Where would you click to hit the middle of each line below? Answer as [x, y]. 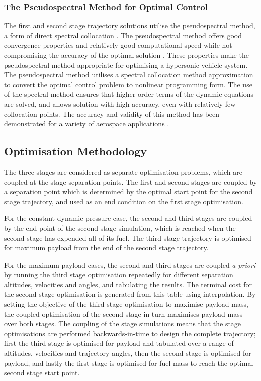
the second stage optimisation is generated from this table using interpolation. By [130, 294]
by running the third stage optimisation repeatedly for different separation [119, 274]
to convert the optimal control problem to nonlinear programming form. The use [128, 84]
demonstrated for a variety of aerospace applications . [87, 124]
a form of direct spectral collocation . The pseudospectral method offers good [123, 35]
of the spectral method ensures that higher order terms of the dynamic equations [129, 94]
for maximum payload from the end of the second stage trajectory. [106, 248]
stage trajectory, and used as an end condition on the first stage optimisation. [124, 201]
